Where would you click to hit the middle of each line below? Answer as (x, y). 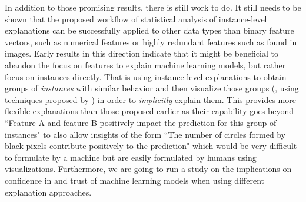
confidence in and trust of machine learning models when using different (134, 180)
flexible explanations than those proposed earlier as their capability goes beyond (149, 111)
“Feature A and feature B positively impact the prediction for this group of (141, 122)
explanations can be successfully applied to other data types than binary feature (149, 30)
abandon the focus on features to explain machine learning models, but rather (145, 64)
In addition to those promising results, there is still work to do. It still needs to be (153, 7)
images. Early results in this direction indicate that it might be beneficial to (142, 53)
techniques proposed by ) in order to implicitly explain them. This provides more (150, 99)
